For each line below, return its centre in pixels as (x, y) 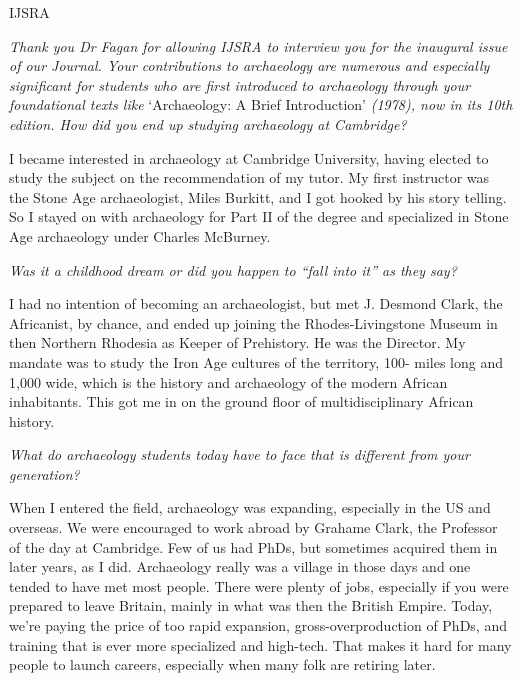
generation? (44, 473)
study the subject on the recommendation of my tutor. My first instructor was (249, 177)
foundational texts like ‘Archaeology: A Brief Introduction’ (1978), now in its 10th (261, 104)
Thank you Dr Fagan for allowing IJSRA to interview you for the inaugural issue (258, 45)
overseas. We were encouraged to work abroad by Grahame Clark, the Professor (253, 527)
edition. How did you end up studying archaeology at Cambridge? (208, 123)
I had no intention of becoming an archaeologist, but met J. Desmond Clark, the (256, 303)
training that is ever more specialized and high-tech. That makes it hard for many (260, 644)
